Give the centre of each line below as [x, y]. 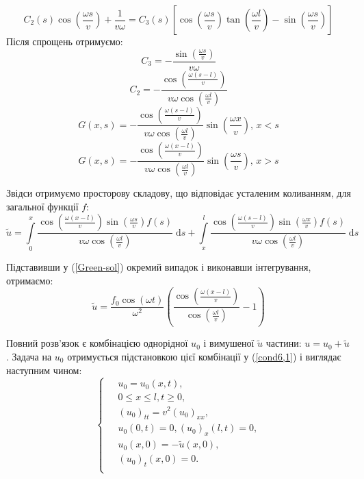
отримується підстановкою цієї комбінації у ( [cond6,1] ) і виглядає [204, 356]
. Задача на [29, 356]
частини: [284, 343]
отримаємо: [30, 280]
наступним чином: [44, 370]
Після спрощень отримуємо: [65, 41]
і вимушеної [229, 343]
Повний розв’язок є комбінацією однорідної [97, 343]
